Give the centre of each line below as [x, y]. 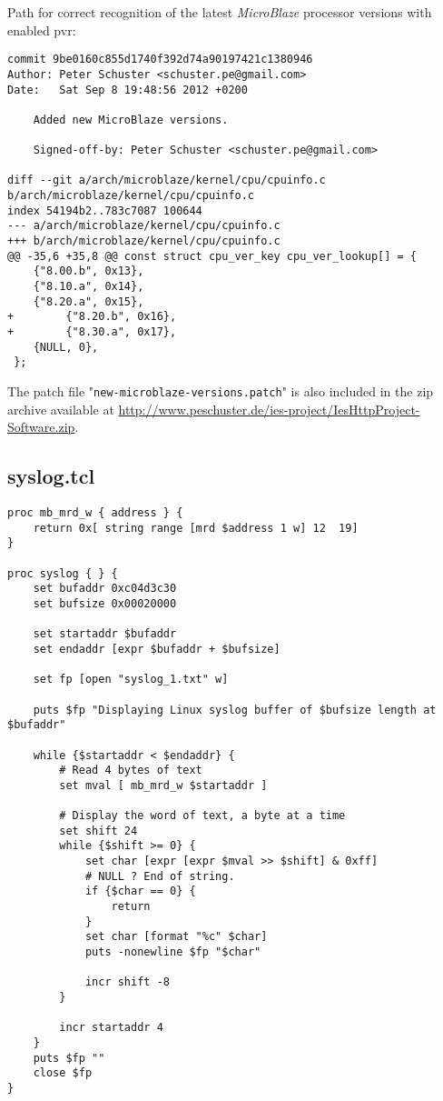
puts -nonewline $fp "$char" [173, 952]
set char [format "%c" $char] [176, 937]
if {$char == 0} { [140, 891]
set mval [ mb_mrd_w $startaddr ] [163, 785]
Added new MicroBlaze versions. [131, 120]
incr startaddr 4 [111, 1028]
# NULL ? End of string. [160, 876]
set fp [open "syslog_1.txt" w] [131, 680]
